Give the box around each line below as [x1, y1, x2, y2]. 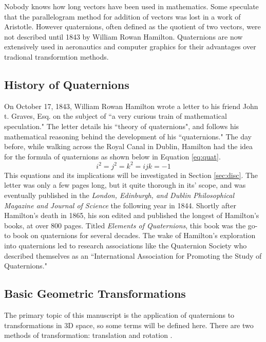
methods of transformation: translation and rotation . [4, 330, 173, 340]
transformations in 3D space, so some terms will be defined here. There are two [4, 319, 254, 330]
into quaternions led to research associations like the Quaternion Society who [4, 240, 247, 250]
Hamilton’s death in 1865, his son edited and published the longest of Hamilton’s [4, 210, 259, 221]
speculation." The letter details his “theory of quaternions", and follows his [4, 120, 239, 131]
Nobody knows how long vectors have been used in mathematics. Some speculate [4, 1, 259, 11]
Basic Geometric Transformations [4, 285, 186, 301]
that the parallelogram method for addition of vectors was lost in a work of [4, 11, 241, 22]
